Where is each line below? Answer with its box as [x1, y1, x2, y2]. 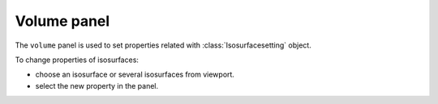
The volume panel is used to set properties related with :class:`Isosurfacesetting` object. [15, 40, 311, 50]
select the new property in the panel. [35, 81, 159, 90]
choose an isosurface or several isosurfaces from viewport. [35, 69, 235, 80]
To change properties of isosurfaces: [15, 55, 140, 64]
